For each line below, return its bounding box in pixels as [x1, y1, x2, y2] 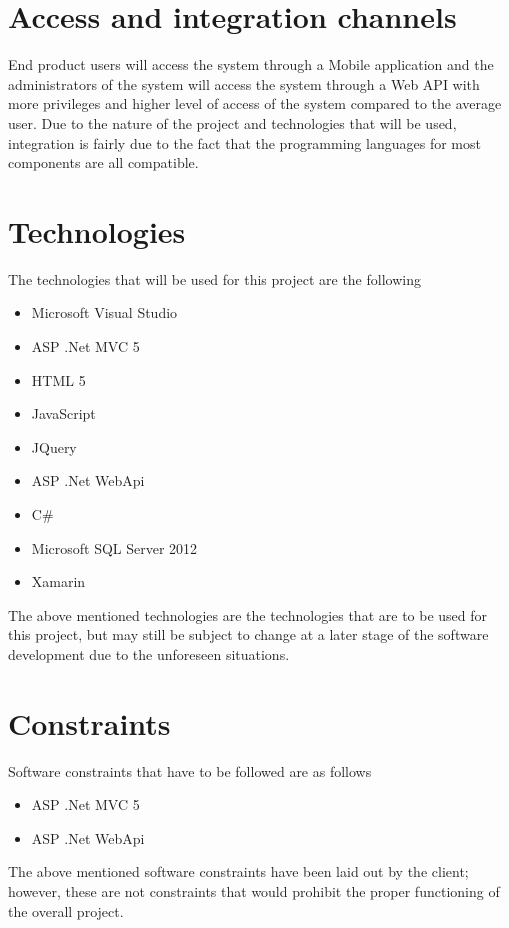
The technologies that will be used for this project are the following [8, 268, 421, 289]
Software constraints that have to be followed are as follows [8, 760, 372, 781]
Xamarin [31, 571, 86, 592]
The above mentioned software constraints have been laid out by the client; [8, 861, 469, 882]
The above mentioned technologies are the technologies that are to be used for [8, 604, 488, 625]
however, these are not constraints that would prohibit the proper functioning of [8, 881, 500, 902]
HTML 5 [31, 369, 86, 390]
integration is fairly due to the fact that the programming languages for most [8, 132, 481, 153]
